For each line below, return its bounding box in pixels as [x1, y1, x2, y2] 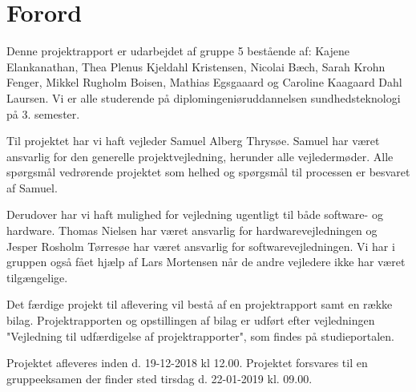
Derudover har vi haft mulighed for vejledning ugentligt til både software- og [6, 206, 383, 223]
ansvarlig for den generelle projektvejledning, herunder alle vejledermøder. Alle [6, 148, 394, 164]
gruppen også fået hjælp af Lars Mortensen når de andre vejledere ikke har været [6, 253, 406, 270]
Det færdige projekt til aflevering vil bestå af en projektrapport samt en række [6, 296, 393, 313]
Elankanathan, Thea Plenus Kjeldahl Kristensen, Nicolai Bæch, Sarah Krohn [6, 58, 386, 75]
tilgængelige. [6, 269, 68, 285]
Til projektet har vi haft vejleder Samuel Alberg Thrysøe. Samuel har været [6, 132, 380, 149]
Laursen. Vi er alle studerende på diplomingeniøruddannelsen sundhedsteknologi [6, 89, 401, 106]
